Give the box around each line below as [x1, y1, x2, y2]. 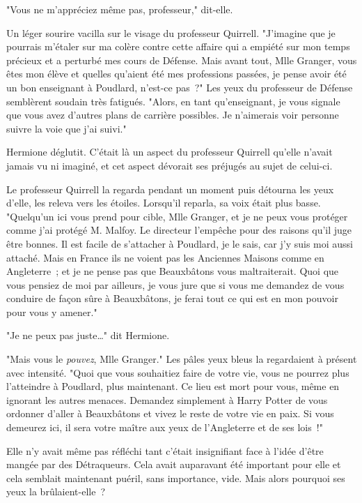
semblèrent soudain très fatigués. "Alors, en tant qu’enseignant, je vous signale [6, 93, 340, 108]
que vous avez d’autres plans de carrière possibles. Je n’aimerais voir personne [6, 107, 339, 122]
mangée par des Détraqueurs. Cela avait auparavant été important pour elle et [6, 457, 341, 472]
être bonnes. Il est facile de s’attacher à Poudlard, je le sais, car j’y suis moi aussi [6, 236, 353, 250]
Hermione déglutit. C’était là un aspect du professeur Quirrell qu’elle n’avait [6, 144, 333, 159]
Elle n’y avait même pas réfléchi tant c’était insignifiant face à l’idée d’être [6, 443, 324, 458]
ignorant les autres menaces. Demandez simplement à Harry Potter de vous [6, 392, 328, 407]
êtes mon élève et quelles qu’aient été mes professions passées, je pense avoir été [6, 66, 347, 81]
